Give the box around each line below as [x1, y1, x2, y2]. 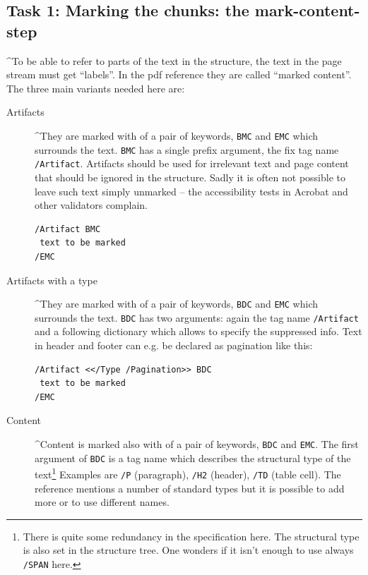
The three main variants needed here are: [6, 80, 185, 95]
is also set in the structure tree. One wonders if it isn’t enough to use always [23, 543, 354, 557]
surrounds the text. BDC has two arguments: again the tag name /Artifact [35, 310, 359, 325]
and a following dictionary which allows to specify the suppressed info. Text [35, 324, 362, 339]
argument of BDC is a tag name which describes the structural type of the [35, 450, 351, 465]
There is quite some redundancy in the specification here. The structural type [23, 528, 360, 543]
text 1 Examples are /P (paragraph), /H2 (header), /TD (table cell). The [35, 465, 341, 481]
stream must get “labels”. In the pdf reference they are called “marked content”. [6, 67, 352, 82]
